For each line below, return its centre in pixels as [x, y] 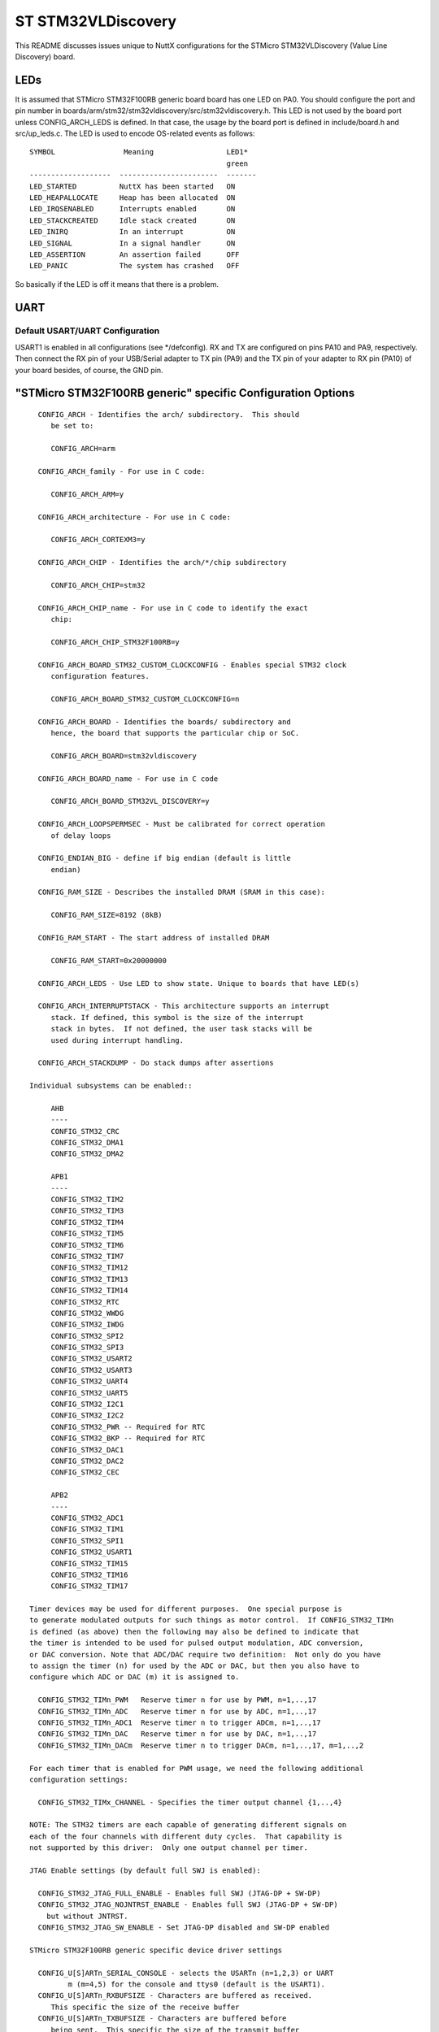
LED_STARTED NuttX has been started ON [133, 186]
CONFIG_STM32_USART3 [92, 1370]
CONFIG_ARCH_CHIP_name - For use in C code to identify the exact [173, 608]
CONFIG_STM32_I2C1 [87, 1405]
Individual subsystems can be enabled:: [111, 1086]
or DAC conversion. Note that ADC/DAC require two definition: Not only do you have [205, 1654]
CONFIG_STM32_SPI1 [87, 1541]
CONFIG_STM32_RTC [85, 1302]
